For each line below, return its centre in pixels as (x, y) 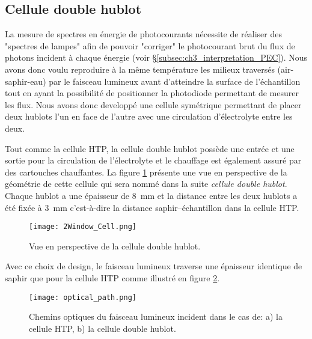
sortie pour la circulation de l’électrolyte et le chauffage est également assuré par (153, 160)
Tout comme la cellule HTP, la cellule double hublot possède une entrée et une (150, 148)
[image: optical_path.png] (83, 297)
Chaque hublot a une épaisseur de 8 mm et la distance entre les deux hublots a (151, 195)
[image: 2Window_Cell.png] (83, 227)
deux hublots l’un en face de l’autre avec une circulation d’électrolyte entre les (149, 116)
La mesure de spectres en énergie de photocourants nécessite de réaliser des (144, 34)
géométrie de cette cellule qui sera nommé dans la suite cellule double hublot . (146, 184)
